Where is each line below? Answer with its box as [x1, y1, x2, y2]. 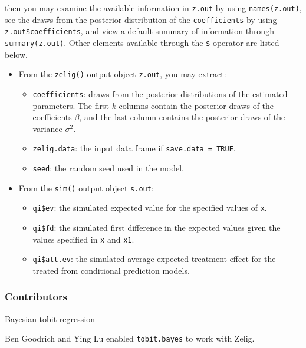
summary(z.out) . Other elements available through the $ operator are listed [5, 36, 279, 48]
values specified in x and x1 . [32, 233, 134, 245]
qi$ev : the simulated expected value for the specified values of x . [32, 201, 267, 214]
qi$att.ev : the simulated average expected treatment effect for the [32, 253, 276, 265]
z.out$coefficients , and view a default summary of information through [5, 25, 274, 37]
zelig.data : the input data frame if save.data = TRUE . [32, 142, 236, 154]
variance [32, 122, 62, 134]
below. [5, 48, 28, 60]
